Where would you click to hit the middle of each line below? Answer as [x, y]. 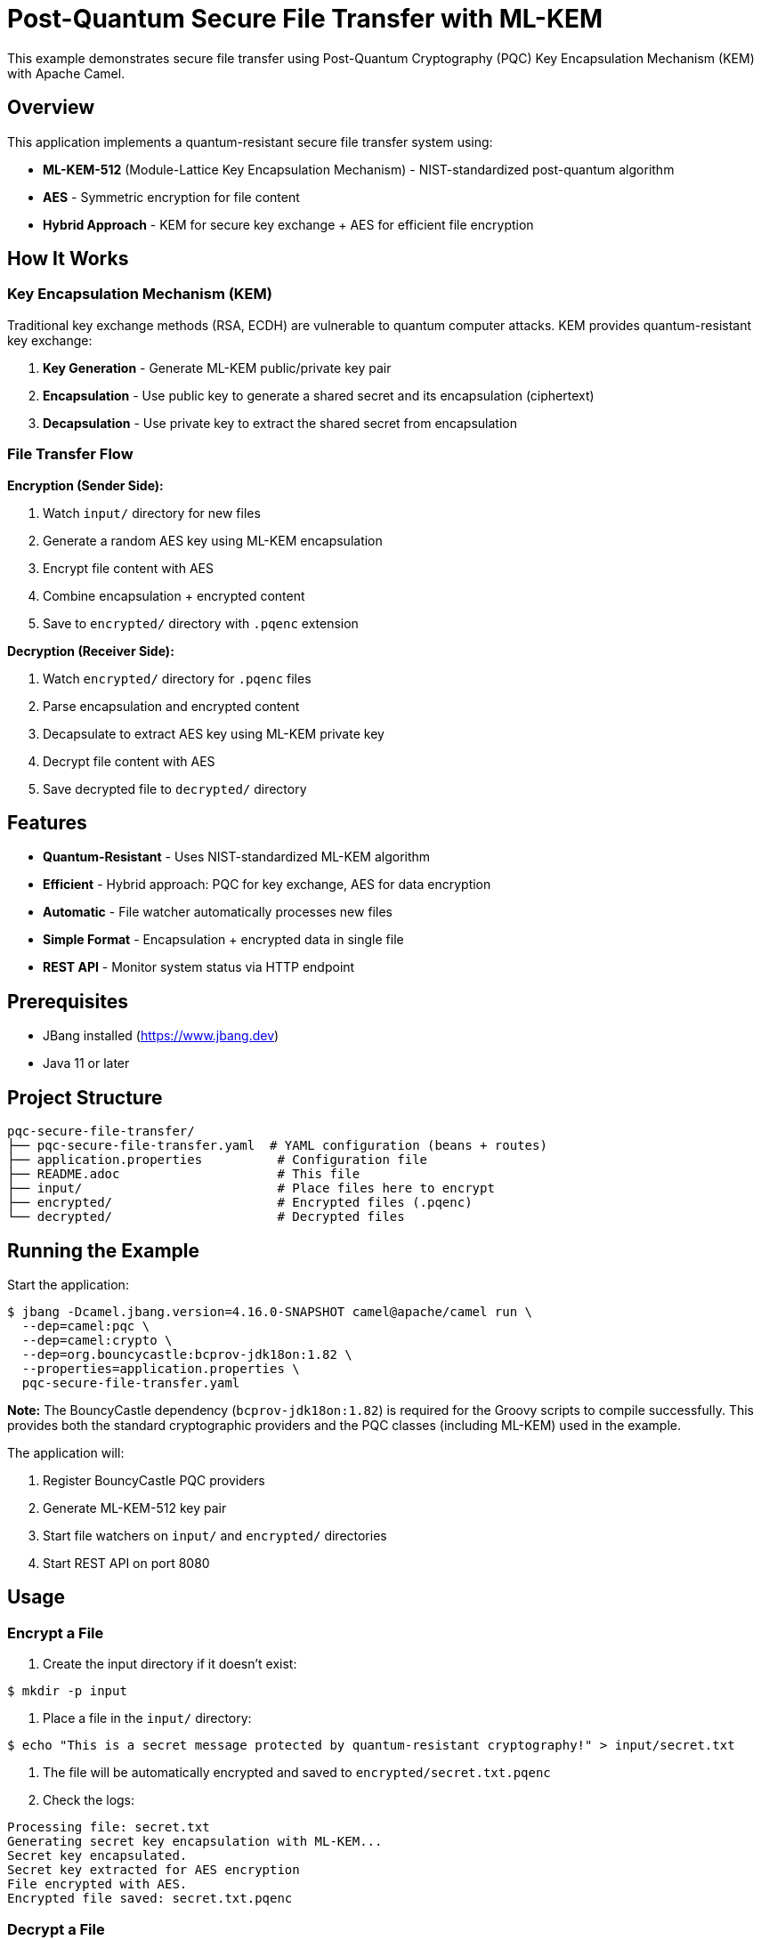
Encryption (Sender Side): [85, 485]
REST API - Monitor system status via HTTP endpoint [199, 967]
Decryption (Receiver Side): [91, 651]
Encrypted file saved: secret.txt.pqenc [150, 1899]
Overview [51, 108]
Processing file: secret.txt [109, 1827]
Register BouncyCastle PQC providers [154, 1480]
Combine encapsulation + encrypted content [174, 595]
